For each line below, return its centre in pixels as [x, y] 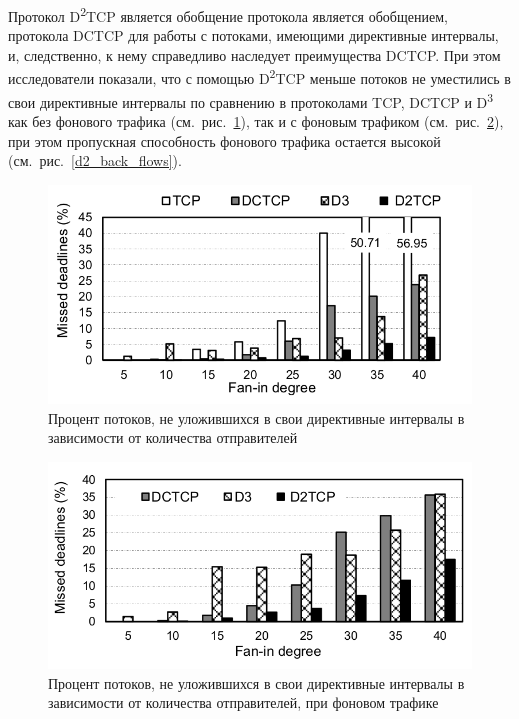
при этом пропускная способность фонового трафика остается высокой [224, 140]
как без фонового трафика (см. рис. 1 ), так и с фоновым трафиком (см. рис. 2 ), [256, 120]
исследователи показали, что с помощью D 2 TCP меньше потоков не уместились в [259, 77]
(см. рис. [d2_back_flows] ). [95, 160]
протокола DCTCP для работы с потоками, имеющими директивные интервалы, [253, 35]
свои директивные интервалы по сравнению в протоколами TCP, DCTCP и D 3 [251, 100]
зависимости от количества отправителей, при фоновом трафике [243, 702]
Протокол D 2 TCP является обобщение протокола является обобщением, [228, 14]
